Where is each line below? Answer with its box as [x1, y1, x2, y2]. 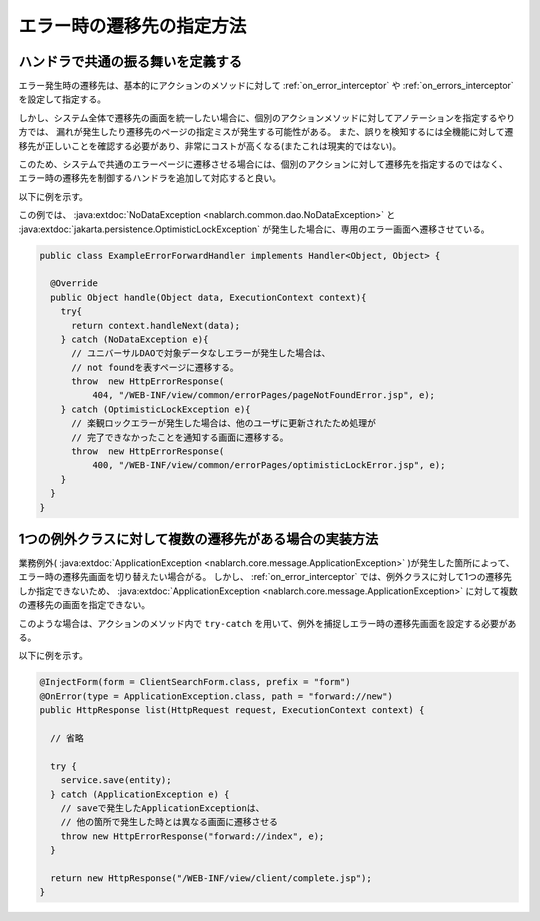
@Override [50, 278, 99, 289]
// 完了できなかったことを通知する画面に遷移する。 [71, 431, 289, 443]
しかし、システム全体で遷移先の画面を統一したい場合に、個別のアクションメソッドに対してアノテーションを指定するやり [18, 111, 516, 124]
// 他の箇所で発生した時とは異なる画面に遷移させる [60, 816, 279, 828]
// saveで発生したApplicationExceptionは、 [60, 802, 265, 814]
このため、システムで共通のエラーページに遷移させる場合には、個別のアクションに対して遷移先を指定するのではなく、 [18, 158, 509, 170]
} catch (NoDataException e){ [60, 333, 209, 345]
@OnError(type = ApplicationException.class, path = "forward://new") [39, 690, 394, 702]
